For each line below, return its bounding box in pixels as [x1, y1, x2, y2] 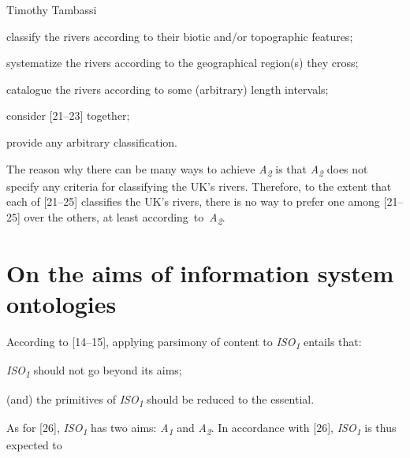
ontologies [6, 288, 117, 320]
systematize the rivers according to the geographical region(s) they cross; [6, 54, 359, 71]
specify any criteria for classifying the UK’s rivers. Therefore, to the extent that [6, 177, 392, 194]
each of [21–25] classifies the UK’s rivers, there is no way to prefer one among [6, 193, 380, 210]
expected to [6, 436, 62, 452]
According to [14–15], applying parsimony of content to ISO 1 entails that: [6, 333, 362, 352]
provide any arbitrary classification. [6, 133, 177, 150]
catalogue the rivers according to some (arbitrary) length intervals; [6, 80, 329, 97]
